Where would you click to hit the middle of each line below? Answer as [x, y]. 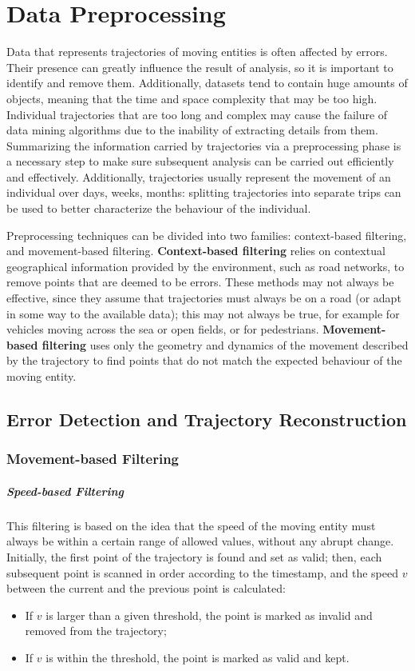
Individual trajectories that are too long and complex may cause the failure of [197, 114]
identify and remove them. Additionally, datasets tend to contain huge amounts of [207, 83]
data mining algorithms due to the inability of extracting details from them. [192, 130]
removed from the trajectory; [96, 631]
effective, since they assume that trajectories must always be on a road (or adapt [204, 298]
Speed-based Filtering [65, 491]
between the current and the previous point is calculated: [146, 588]
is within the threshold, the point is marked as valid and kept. [198, 657]
